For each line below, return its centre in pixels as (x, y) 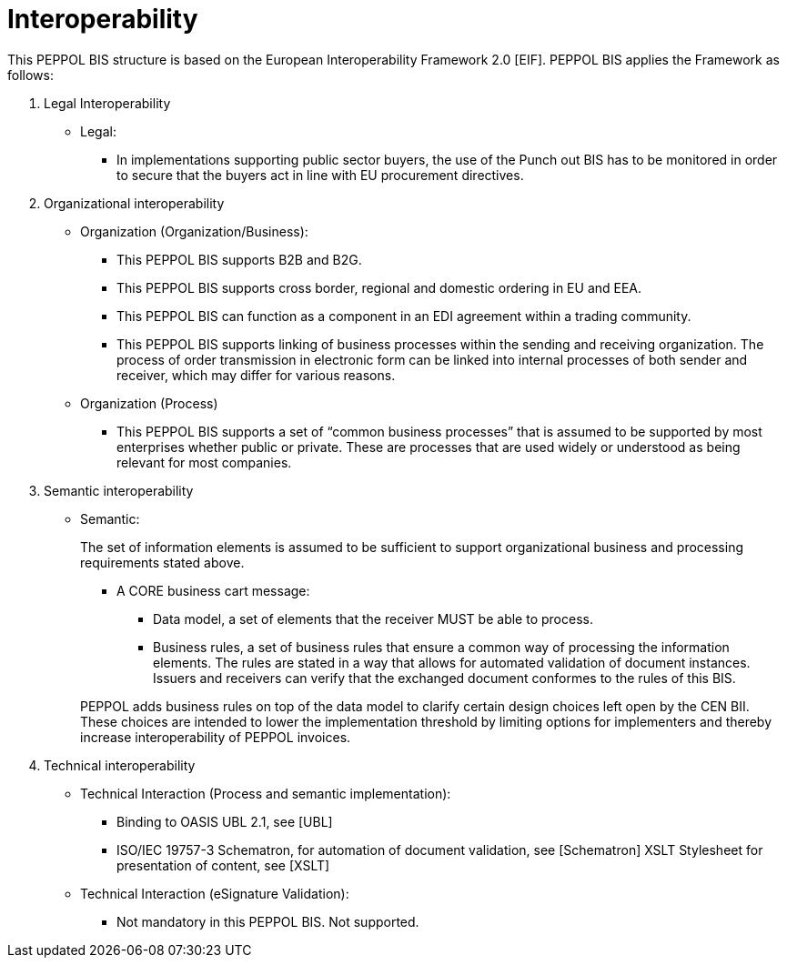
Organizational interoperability (134, 203)
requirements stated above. (162, 562)
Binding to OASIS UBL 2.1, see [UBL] (225, 821)
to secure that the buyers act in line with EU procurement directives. (320, 175)
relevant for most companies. (204, 462)
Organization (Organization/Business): (194, 231)
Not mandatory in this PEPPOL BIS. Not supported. (268, 921)
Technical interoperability (120, 765)
